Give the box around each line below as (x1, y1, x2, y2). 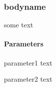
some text (4, 20, 33, 30)
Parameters (4, 39, 44, 49)
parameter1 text (4, 57, 53, 67)
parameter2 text (4, 74, 53, 84)
